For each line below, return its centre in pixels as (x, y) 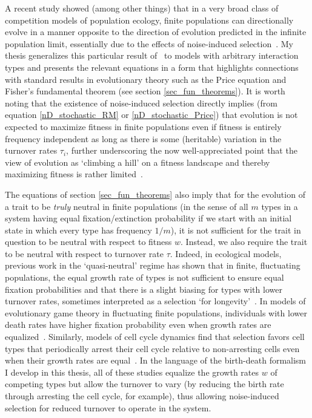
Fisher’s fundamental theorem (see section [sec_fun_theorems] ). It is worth (145, 91)
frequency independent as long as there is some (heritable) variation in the (143, 138)
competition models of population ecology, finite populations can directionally (149, 20)
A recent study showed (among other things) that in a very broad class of (142, 8)
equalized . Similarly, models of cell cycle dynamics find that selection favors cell (155, 337)
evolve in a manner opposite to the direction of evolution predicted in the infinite (156, 32)
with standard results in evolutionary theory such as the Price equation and (146, 79)
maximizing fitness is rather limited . (74, 174)
